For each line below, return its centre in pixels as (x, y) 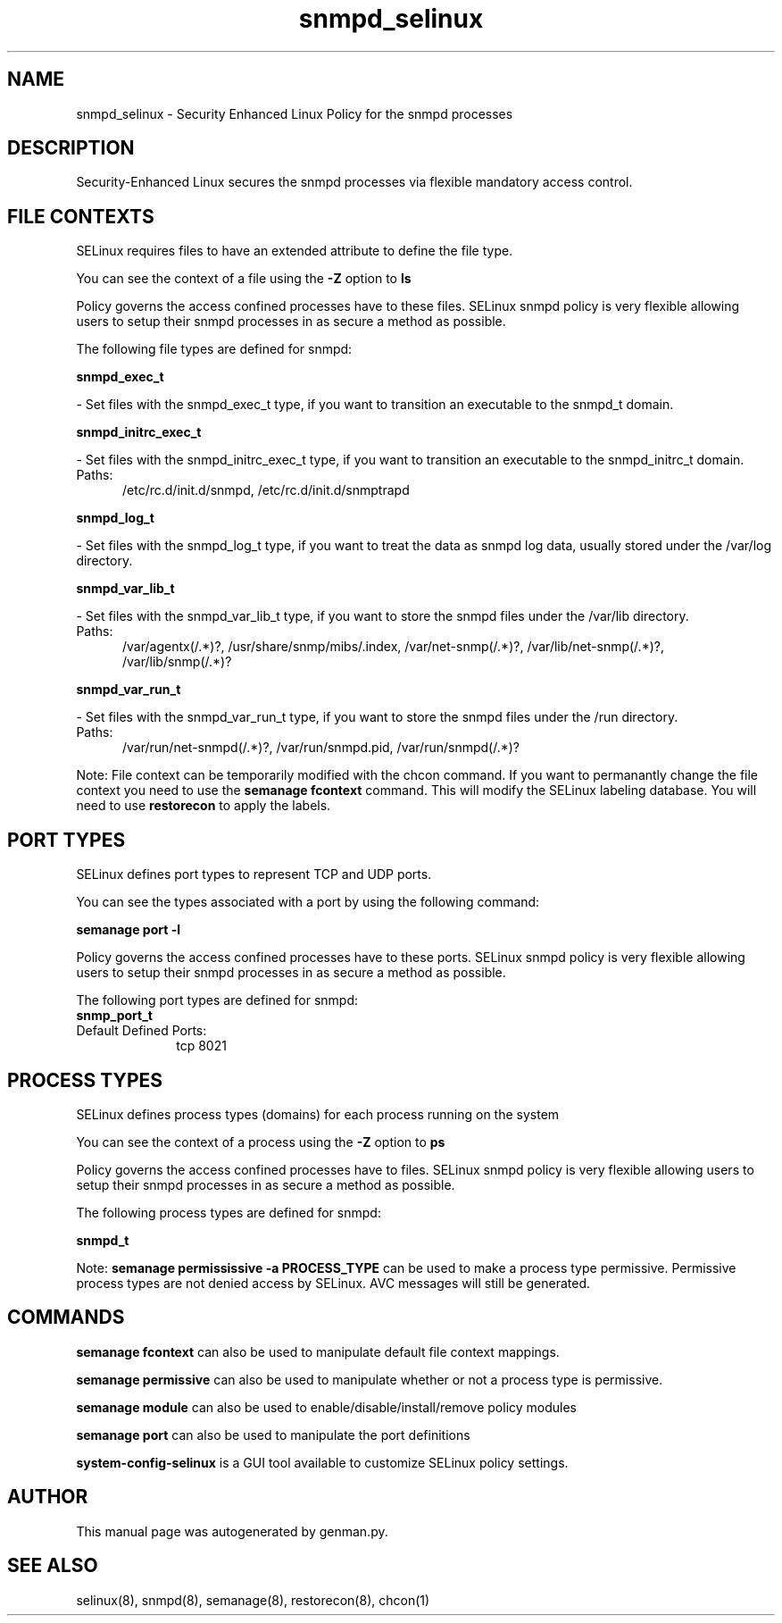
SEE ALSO (53, 1566)
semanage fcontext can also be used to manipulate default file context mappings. (318, 1351)
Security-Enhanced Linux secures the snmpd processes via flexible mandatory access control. (354, 182)
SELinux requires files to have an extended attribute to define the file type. (295, 251)
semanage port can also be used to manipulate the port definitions (273, 1435)
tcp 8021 (201, 1046)
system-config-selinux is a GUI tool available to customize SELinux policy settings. (322, 1462)
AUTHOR (48, 1497)
